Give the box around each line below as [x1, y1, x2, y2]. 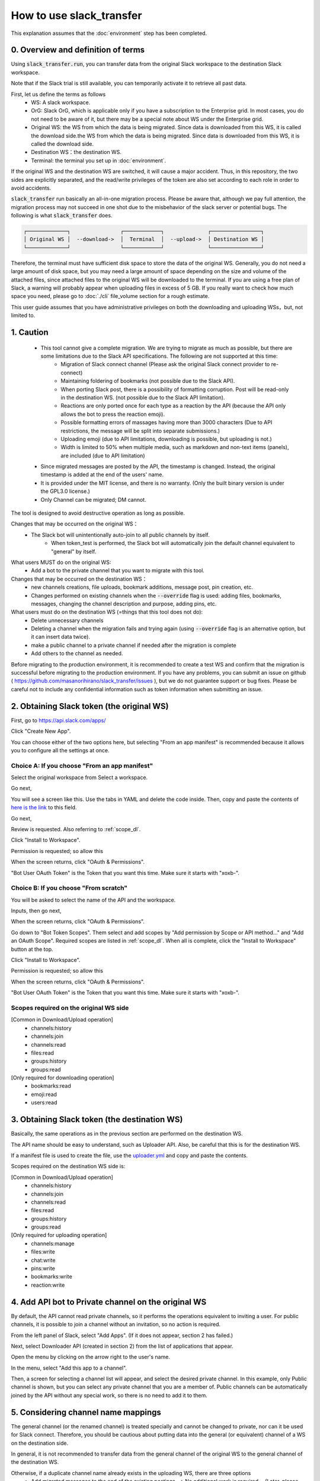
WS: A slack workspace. [31, 99, 91, 106]
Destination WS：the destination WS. [31, 149, 121, 156]
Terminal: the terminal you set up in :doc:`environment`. [31, 157, 167, 164]
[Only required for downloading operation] [11, 1074, 114, 1081]
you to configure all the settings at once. [11, 746, 110, 754]
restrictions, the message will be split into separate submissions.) [60, 427, 220, 434]
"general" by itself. [51, 548, 97, 555]
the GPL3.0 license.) [40, 488, 90, 495]
